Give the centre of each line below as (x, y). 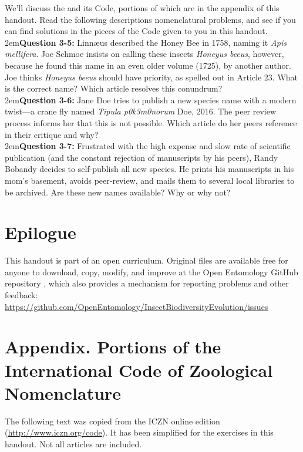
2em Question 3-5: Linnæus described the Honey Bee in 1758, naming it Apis (146, 42)
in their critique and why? (52, 134)
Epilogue (41, 232)
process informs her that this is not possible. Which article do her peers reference (151, 122)
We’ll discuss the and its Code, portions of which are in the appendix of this (142, 8)
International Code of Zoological (139, 370)
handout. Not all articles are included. (73, 443)
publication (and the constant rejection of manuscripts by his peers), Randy (142, 157)
